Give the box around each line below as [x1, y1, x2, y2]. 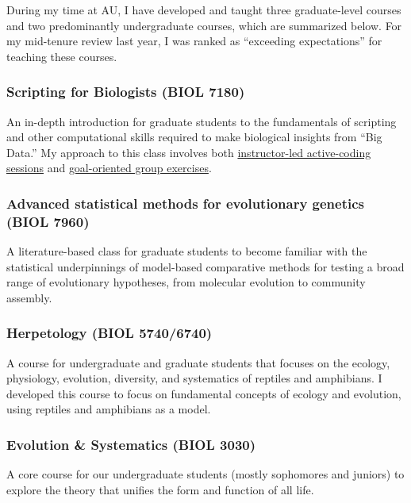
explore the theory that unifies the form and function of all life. [6, 481, 314, 497]
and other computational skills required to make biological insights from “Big [6, 129, 382, 145]
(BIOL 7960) [6, 211, 90, 231]
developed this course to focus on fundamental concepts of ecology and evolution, [6, 385, 401, 401]
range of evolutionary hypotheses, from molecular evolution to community [6, 274, 366, 290]
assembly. [6, 289, 52, 305]
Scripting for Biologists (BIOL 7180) [6, 82, 245, 102]
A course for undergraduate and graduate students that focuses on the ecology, [6, 354, 390, 371]
